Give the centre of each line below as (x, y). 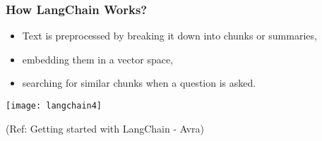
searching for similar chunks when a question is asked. (139, 83)
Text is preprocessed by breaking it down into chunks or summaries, (169, 36)
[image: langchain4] (54, 106)
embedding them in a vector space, (98, 59)
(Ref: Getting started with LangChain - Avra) (105, 128)
